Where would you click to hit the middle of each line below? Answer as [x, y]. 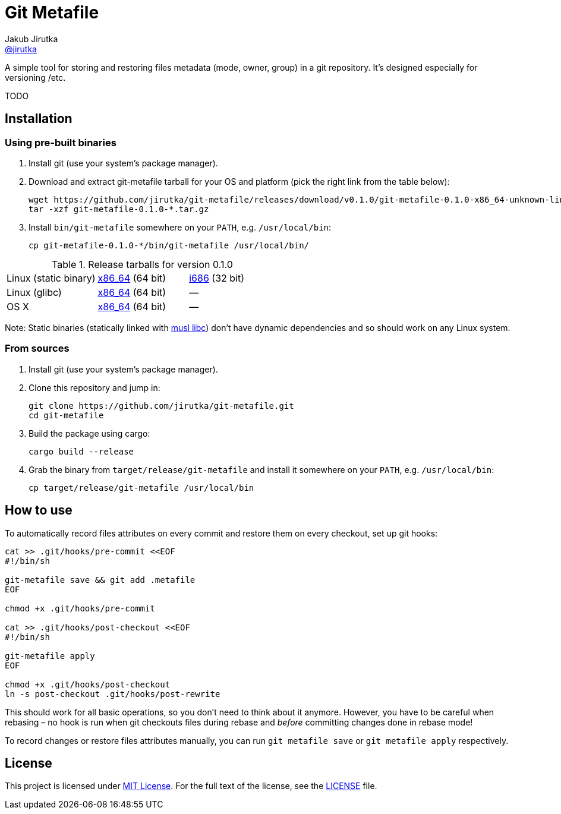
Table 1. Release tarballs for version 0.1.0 [142, 264]
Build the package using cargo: [89, 433]
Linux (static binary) [51, 278]
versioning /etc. [35, 77]
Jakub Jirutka [31, 39]
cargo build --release [81, 451]
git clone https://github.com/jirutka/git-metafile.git [161, 406]
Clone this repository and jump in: [94, 387]
